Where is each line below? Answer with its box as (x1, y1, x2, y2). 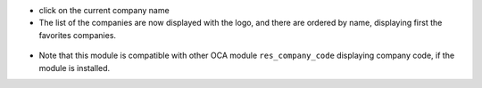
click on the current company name (38, 5, 170, 15)
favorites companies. (38, 29, 116, 40)
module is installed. (38, 62, 111, 73)
